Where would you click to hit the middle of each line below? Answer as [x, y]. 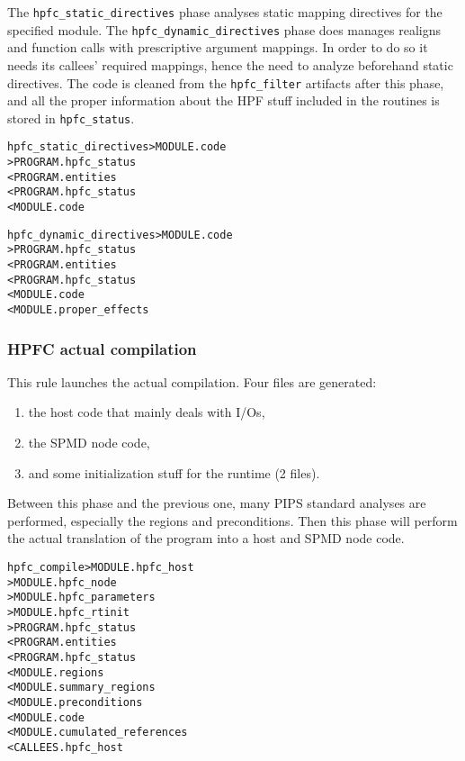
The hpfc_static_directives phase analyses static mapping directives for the [225, 12]
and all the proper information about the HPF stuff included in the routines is [224, 100]
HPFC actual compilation [102, 348]
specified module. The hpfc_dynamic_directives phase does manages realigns [224, 29]
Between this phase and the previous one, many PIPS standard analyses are [217, 503]
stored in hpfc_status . [71, 118]
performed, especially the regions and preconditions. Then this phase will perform [232, 520]
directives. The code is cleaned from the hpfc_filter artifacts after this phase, [226, 82]
